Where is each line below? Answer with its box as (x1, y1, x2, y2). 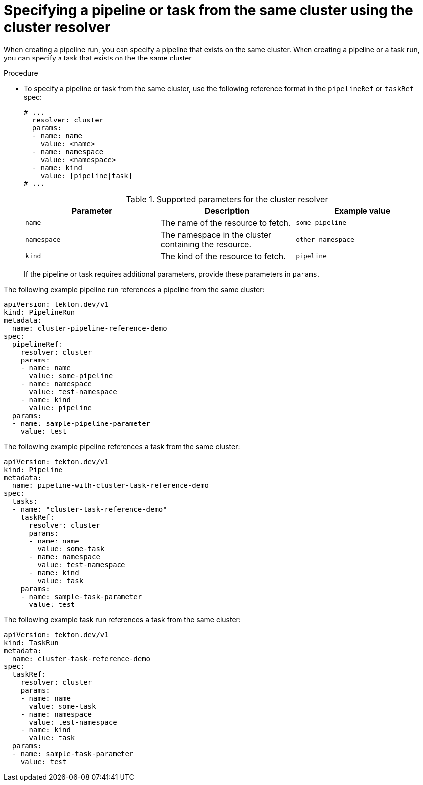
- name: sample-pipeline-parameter (12, 419, 151, 427)
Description (204, 205, 250, 216)
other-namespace (296, 236, 354, 243)
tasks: (12, 497, 38, 505)
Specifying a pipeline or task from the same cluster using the (4, 2, 413, 19)
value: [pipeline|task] (40, 171, 133, 180)
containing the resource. (160, 239, 252, 249)
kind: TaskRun (4, 638, 59, 647)
